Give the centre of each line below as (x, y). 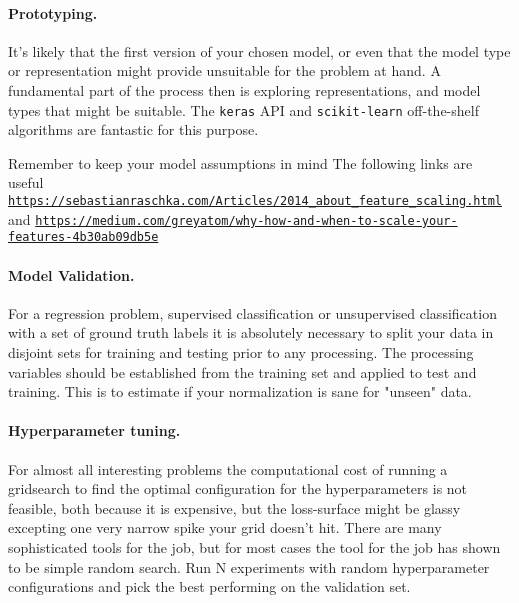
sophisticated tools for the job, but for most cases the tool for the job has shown (254, 546)
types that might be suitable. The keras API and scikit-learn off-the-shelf (243, 109)
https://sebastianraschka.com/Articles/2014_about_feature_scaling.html (255, 201)
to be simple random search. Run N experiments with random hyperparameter (249, 566)
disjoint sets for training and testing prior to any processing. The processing (241, 351)
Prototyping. (53, 12)
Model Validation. (71, 274)
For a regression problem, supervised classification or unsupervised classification (252, 312)
